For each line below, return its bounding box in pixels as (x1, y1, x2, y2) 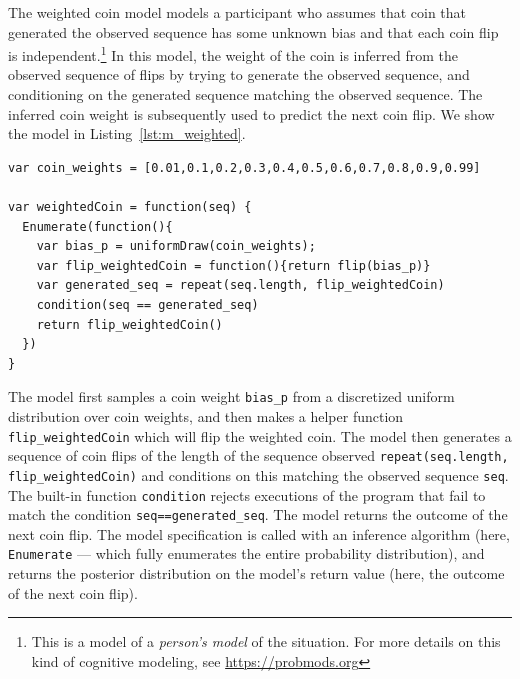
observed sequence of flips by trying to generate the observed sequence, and (8, 64, 470, 85)
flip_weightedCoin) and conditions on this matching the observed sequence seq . (8, 464, 509, 485)
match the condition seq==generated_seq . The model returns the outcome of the (8, 504, 508, 525)
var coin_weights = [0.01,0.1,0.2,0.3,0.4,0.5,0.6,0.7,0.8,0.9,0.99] (8, 160, 481, 175)
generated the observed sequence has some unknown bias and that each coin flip (8, 21, 499, 42)
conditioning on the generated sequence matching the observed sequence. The (8, 84, 483, 105)
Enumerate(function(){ (22, 219, 173, 234)
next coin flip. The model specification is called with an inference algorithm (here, (8, 523, 510, 544)
